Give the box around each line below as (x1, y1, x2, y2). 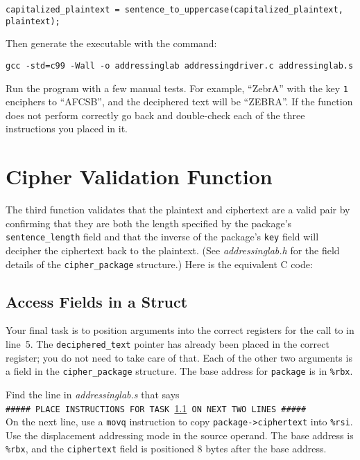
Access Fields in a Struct (6, 290, 188, 312)
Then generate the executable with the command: (6, 36, 217, 51)
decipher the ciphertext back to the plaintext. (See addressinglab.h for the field (6, 242, 340, 257)
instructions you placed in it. (6, 121, 128, 136)
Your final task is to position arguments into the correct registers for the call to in (6, 323, 354, 337)
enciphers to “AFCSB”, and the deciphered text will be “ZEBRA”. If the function (6, 94, 353, 109)
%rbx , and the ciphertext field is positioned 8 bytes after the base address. (6, 441, 327, 456)
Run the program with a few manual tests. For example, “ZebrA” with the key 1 (6, 80, 348, 95)
